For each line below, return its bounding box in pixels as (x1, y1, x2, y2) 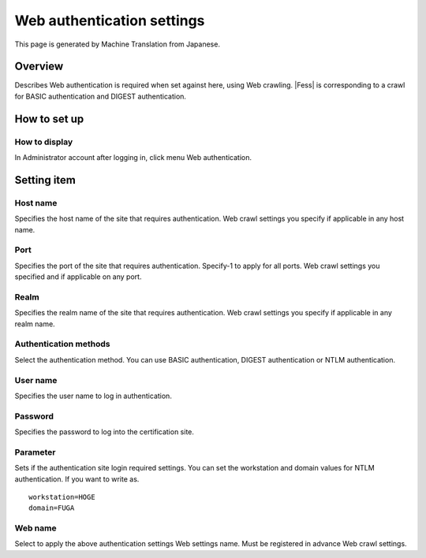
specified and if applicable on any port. (14, 272, 142, 281)
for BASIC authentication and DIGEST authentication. (14, 91, 187, 101)
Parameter (14, 446, 56, 457)
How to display (14, 136, 73, 147)
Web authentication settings (14, 12, 205, 29)
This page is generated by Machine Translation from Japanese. (14, 39, 221, 49)
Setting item (14, 173, 77, 187)
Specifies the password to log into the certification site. (14, 427, 195, 437)
